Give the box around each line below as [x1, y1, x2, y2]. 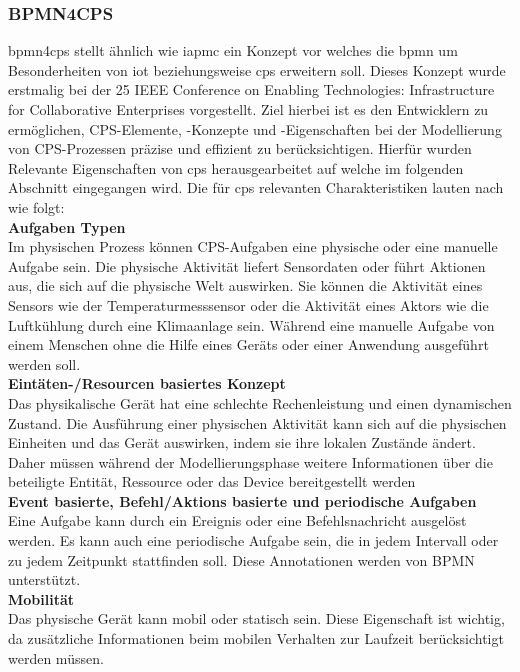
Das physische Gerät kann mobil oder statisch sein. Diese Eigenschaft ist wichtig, [8, 608, 505, 629]
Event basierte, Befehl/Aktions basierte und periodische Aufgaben [8, 490, 477, 511]
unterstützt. [8, 569, 81, 590]
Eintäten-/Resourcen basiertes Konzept [8, 373, 286, 394]
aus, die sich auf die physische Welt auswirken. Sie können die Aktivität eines [8, 275, 483, 296]
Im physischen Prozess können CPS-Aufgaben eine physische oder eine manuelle [8, 236, 498, 257]
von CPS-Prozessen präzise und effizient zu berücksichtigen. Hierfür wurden [8, 138, 472, 159]
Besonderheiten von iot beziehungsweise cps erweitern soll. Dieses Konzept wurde [8, 59, 506, 80]
